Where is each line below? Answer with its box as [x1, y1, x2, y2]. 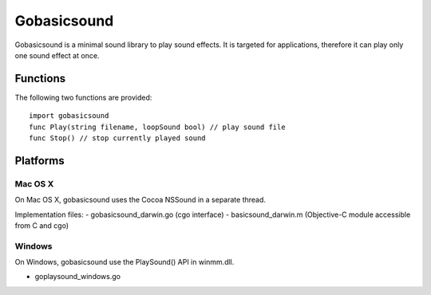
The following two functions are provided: [14, 92, 152, 102]
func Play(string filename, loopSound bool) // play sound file [29, 122, 287, 132]
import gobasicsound [29, 112, 109, 120]
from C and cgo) [14, 220, 69, 230]
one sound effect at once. [14, 50, 100, 60]
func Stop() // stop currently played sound [29, 134, 207, 143]
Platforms [14, 154, 65, 167]
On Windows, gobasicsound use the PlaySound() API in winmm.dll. [14, 258, 235, 267]
